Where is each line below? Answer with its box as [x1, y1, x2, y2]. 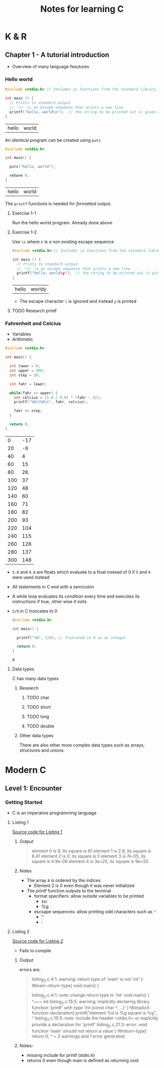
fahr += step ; [14, 408, 42, 413]
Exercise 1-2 [12, 229, 37, 235]
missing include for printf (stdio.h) [26, 1052, 95, 1058]
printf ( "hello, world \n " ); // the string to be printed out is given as [9, 109, 163, 114]
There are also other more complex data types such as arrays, [19, 742, 145, 748]
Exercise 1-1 [12, 210, 37, 216]
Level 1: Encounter [5, 784, 62, 792]
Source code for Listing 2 [12, 938, 63, 944]
